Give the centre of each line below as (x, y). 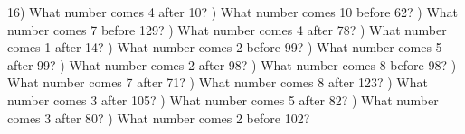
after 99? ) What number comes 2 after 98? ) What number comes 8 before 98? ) (232, 64)
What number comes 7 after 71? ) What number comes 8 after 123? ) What (218, 82)
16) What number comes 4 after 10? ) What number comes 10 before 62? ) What (233, 12)
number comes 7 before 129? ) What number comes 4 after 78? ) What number (227, 29)
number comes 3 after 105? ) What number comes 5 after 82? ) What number (223, 99)
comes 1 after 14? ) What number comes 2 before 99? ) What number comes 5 (225, 47)
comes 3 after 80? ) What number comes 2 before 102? (159, 117)
